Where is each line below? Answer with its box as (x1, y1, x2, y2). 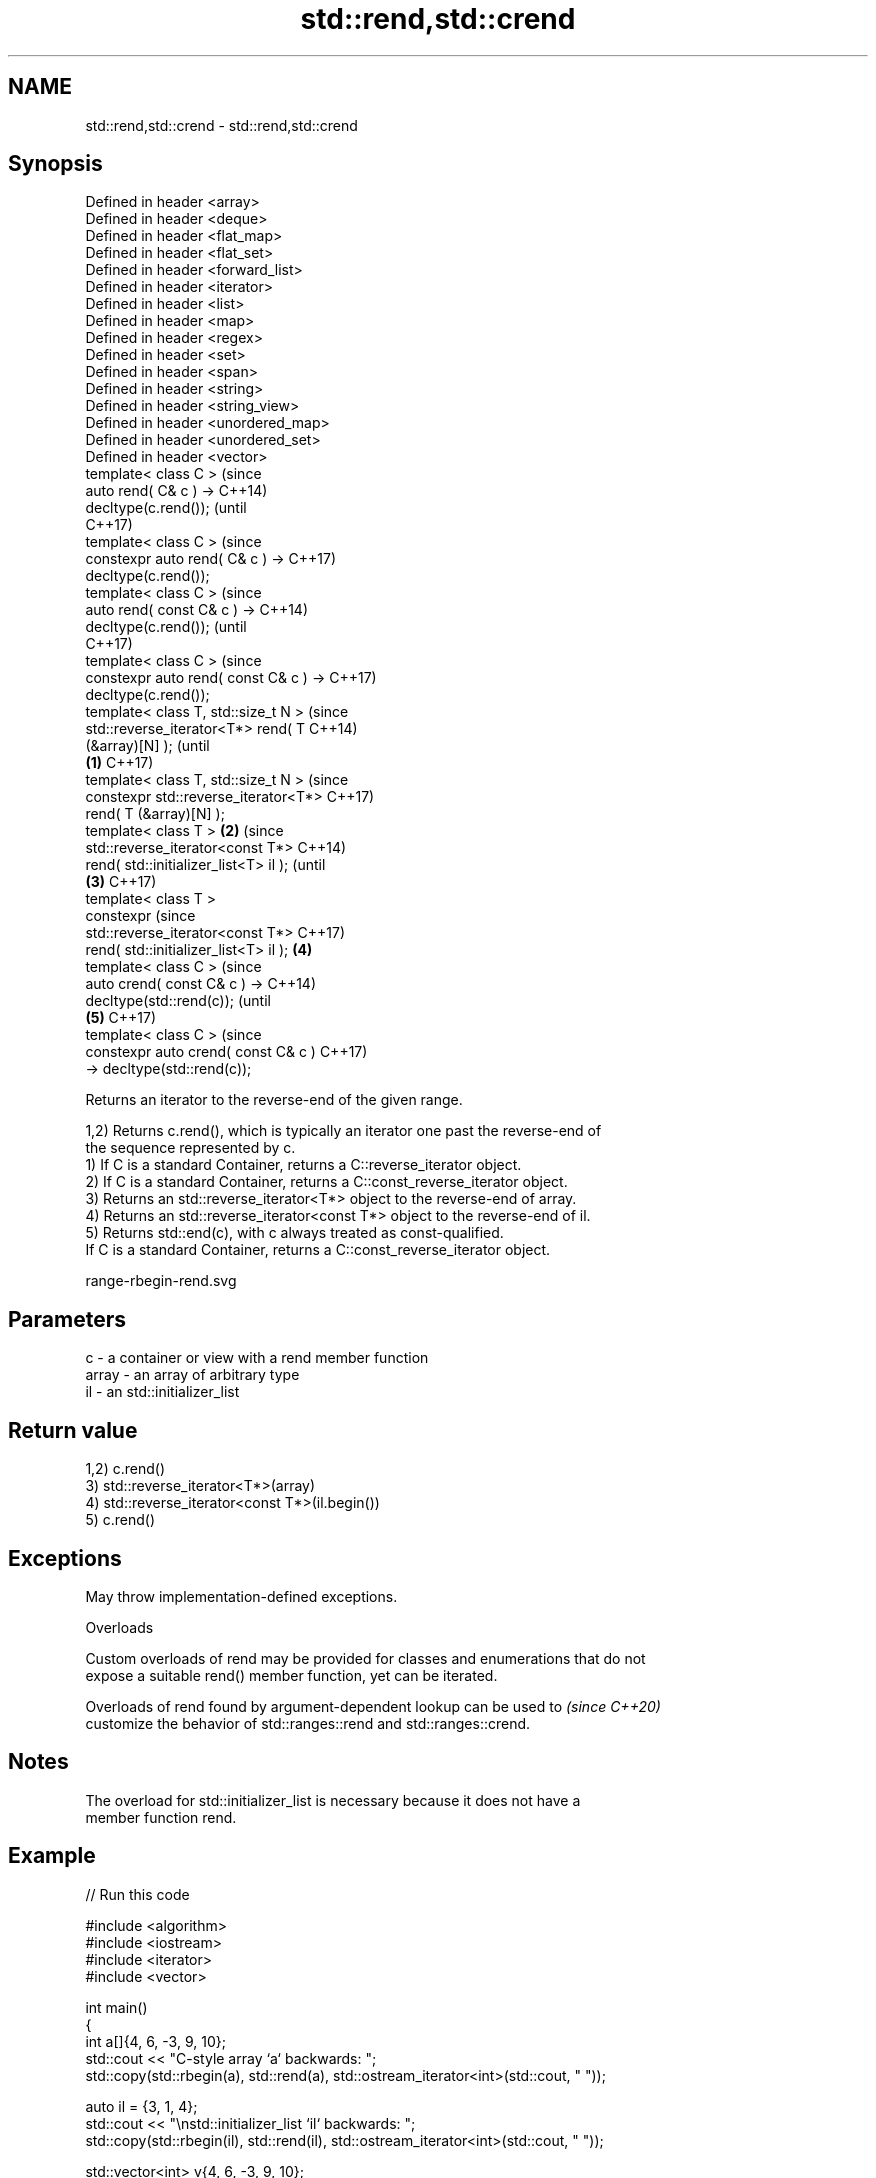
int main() (85, 1998, 148, 2016)
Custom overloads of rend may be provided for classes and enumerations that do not (85, 1649, 646, 1667)
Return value (8, 1417, 138, 1443)
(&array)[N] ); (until (85, 737, 210, 755)
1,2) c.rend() (85, 1460, 165, 1478)
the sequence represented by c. (85, 1139, 296, 1157)
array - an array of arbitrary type (85, 1366, 300, 1384)
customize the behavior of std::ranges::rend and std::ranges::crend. (85, 1714, 531, 1732)
